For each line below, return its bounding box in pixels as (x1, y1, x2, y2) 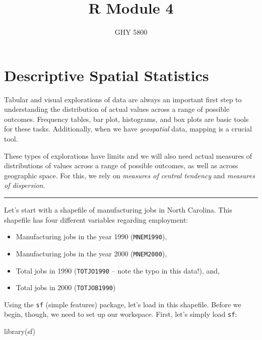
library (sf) (4, 326, 36, 336)
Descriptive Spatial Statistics (4, 64, 209, 85)
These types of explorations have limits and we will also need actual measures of (4, 150, 252, 161)
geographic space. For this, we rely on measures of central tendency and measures (4, 170, 255, 180)
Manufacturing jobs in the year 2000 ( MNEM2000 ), (16, 248, 167, 258)
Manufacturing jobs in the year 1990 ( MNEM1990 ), (16, 231, 167, 242)
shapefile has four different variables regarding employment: (4, 214, 188, 225)
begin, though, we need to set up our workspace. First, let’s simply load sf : (4, 309, 237, 319)
